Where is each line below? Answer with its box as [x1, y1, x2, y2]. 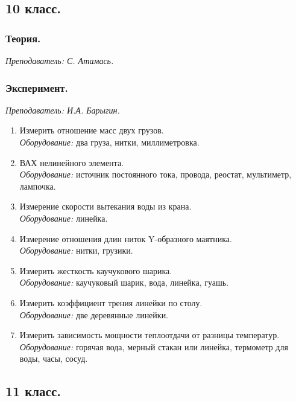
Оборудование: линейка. [19, 211, 108, 224]
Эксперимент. [5, 80, 68, 95]
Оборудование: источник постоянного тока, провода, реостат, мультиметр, [19, 168, 292, 181]
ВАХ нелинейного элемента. [19, 156, 124, 168]
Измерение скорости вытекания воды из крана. [19, 200, 192, 213]
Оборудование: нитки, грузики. [19, 244, 133, 257]
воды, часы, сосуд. [19, 352, 88, 365]
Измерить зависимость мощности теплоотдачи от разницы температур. [19, 329, 280, 341]
